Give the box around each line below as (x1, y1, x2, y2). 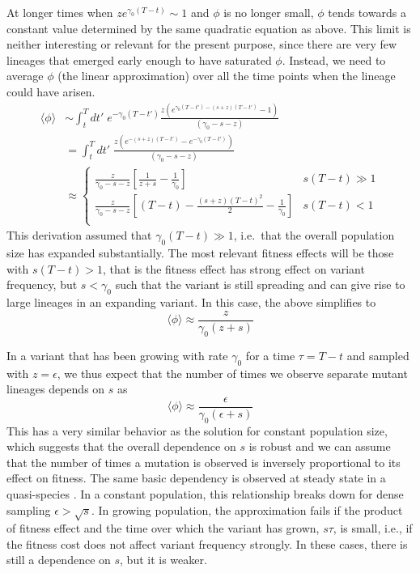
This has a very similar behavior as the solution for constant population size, (6, 422, 388, 439)
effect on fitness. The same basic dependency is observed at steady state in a (6, 469, 386, 486)
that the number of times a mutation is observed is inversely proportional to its (6, 453, 401, 470)
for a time (245, 346, 295, 363)
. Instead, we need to (282, 51, 386, 68)
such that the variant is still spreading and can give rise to (115, 276, 405, 293)
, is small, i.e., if (333, 520, 413, 537)
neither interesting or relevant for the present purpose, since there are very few (6, 36, 397, 53)
